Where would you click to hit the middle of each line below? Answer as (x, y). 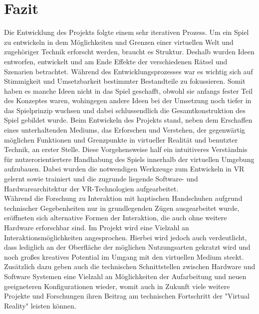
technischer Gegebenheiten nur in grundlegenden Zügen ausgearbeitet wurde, (122, 208)
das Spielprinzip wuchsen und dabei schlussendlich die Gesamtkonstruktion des (125, 110)
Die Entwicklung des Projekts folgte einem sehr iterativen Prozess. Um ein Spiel (127, 32)
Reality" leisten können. (40, 305)
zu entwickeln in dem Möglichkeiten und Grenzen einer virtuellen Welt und (119, 42)
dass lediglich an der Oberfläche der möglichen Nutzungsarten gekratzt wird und (127, 247)
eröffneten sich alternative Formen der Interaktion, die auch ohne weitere (116, 218)
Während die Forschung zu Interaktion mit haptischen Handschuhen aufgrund (123, 198)
